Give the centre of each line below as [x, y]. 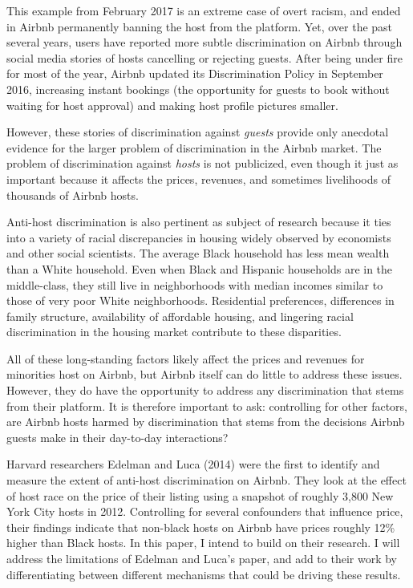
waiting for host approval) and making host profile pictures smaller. [172, 105]
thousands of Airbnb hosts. [73, 195]
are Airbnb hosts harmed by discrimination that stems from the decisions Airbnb [206, 422]
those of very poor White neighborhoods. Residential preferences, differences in [200, 300]
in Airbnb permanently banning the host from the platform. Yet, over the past [200, 26]
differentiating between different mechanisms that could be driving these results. [204, 574]
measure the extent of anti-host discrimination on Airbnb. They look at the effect [206, 480]
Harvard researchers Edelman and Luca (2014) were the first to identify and [193, 464]
